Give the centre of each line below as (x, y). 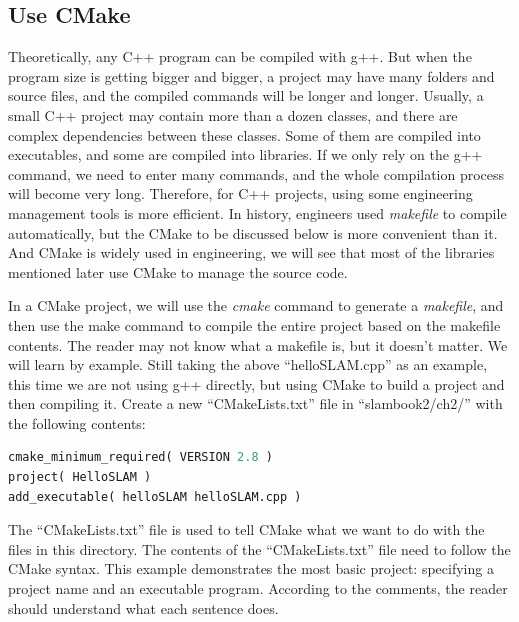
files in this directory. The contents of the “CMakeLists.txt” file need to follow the (259, 548)
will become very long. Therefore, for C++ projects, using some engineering (240, 193)
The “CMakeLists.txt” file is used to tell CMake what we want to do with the (246, 529)
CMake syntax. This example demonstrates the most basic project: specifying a (251, 568)
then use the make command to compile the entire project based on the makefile (254, 324)
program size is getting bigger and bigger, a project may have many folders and (251, 75)
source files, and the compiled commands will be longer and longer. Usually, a (246, 95)
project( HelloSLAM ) (80, 477)
